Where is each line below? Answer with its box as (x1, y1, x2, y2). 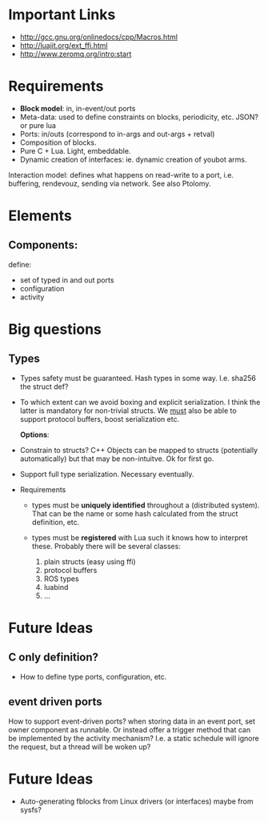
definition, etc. (31, 517, 80, 527)
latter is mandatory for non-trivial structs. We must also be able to (19, 406, 238, 415)
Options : (19, 430, 50, 439)
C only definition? (8, 651, 98, 664)
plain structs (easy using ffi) (43, 556, 136, 566)
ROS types (43, 574, 79, 583)
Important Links (8, 6, 116, 24)
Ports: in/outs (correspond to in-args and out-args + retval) (19, 129, 215, 138)
